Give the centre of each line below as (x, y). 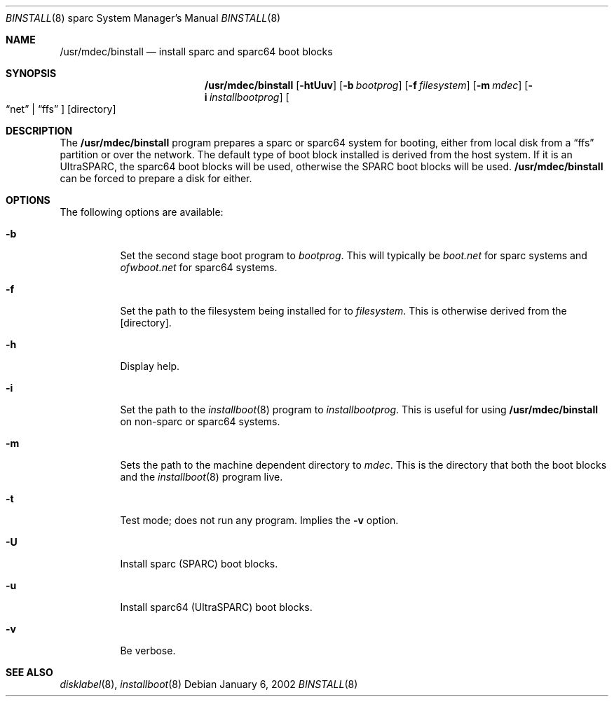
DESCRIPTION (39, 131)
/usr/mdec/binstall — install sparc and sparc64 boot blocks (196, 51)
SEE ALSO (29, 672)
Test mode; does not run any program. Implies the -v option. (259, 520)
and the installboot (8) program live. (202, 477)
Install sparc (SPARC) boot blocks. (199, 564)
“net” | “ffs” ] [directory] (61, 109)
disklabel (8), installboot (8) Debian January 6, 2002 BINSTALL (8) (209, 684)
